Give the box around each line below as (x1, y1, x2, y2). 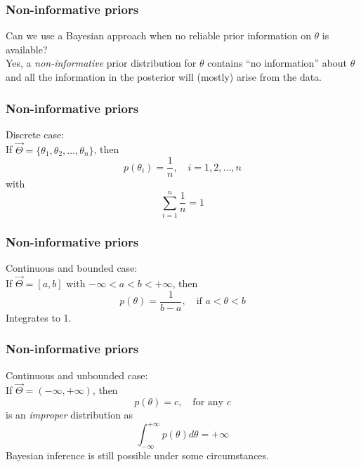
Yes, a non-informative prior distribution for (6, 55, 197, 70)
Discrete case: (6, 126, 65, 141)
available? (6, 41, 48, 56)
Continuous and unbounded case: (6, 367, 148, 382)
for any (192, 397, 223, 407)
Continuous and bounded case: (6, 261, 138, 275)
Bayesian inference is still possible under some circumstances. (6, 447, 269, 462)
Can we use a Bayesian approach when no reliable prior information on (6, 28, 311, 43)
